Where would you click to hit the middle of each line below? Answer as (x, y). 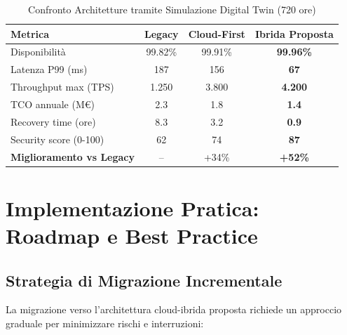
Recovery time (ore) (53, 121)
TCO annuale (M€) (53, 104)
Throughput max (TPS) (62, 87)
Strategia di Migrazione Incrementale (144, 280)
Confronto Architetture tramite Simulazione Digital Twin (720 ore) (172, 9)
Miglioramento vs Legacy (73, 156)
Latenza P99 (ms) (49, 69)
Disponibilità (38, 52)
